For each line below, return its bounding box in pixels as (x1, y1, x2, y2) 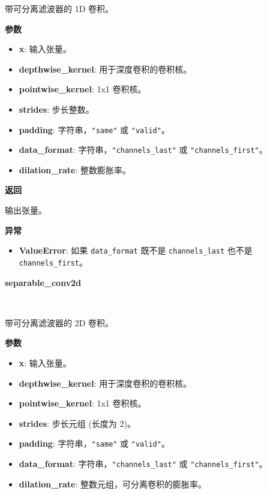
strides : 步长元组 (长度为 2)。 (19, 417, 136, 429)
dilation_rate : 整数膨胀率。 (19, 163, 131, 176)
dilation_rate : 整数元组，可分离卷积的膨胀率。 (19, 477, 207, 490)
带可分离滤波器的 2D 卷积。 (5, 316, 114, 329)
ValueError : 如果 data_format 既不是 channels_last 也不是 (19, 244, 253, 257)
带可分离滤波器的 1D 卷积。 (5, 2, 114, 14)
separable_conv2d (5, 276, 82, 288)
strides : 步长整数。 (19, 103, 94, 115)
